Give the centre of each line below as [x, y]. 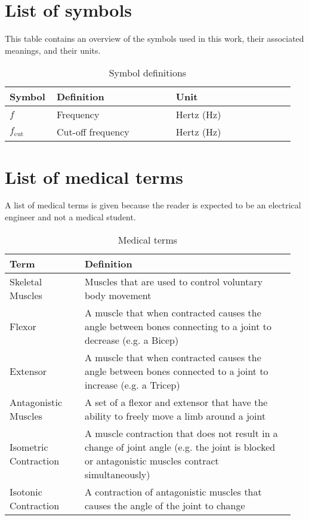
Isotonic [26, 491]
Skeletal [26, 281]
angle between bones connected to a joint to [176, 371]
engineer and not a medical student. [70, 217]
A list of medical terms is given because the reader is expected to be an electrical [153, 205]
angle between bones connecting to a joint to [178, 326]
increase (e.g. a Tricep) [132, 384]
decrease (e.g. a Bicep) [132, 340]
